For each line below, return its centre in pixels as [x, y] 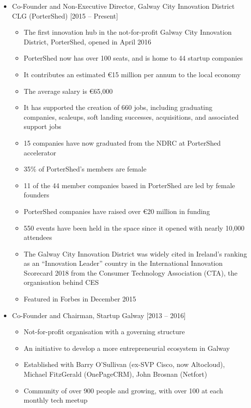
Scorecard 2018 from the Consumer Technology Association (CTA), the [131, 272]
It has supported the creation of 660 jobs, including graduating [118, 107]
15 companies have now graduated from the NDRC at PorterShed [122, 142]
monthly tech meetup [56, 400]
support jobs [43, 126]
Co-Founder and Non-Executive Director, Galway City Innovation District [123, 6]
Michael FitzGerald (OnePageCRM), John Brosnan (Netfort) [115, 374]
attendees [38, 237]
